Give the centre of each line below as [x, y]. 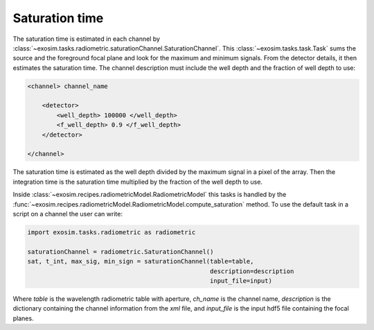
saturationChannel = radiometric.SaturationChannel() [121, 252]
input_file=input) [241, 280]
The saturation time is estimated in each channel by [87, 39]
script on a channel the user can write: [68, 214]
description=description [252, 271]
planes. [23, 318]
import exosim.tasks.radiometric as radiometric [112, 232]
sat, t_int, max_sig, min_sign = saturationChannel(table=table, [141, 261]
